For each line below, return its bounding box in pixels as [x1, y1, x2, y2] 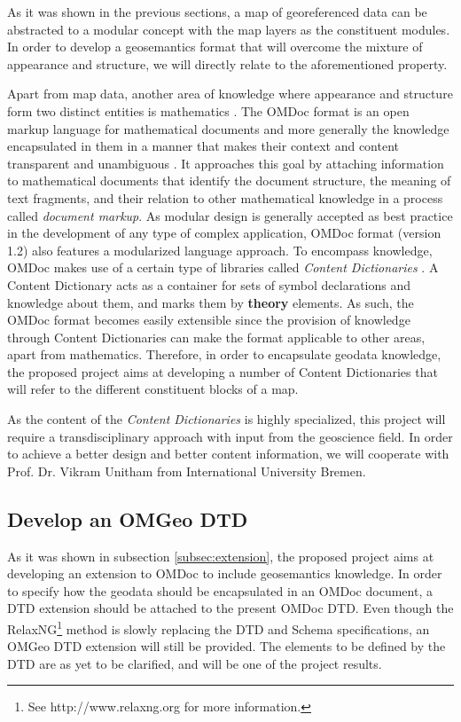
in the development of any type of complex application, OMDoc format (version [7, 224, 441, 242]
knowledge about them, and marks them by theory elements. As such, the [7, 293, 414, 311]
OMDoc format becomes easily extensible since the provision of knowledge [7, 310, 410, 329]
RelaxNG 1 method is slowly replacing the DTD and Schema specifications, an [7, 617, 430, 638]
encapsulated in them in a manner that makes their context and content [7, 137, 399, 155]
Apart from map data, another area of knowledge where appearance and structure [7, 84, 453, 103]
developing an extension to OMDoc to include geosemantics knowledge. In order [7, 564, 442, 583]
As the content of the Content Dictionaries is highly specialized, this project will [7, 410, 446, 428]
